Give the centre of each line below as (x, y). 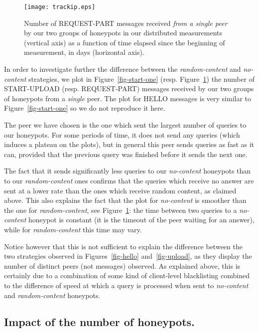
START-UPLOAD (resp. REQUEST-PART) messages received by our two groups (129, 88)
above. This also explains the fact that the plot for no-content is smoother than (125, 200)
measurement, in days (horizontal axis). (84, 52)
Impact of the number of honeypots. (99, 322)
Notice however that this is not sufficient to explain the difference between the (123, 246)
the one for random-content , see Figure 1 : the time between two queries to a (121, 210)
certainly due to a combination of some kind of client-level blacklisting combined (127, 275)
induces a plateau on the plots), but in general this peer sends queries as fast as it (129, 144)
